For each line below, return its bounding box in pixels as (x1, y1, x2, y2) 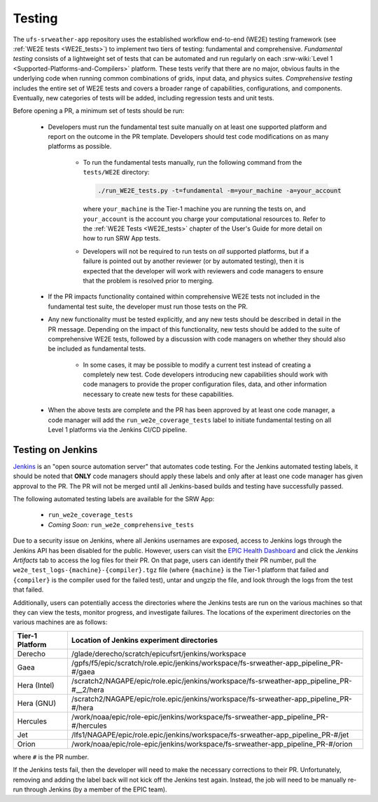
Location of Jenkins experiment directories (71, 635, 218, 645)
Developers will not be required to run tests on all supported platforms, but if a (83, 247, 309, 255)
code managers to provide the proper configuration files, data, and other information (83, 380, 327, 388)
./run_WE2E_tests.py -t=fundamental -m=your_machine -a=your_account (97, 186, 342, 195)
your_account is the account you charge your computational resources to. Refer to (83, 215, 326, 223)
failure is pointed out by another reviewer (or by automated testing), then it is (83, 257, 304, 266)
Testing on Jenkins (13, 444, 98, 456)
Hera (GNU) (17, 698, 57, 708)
